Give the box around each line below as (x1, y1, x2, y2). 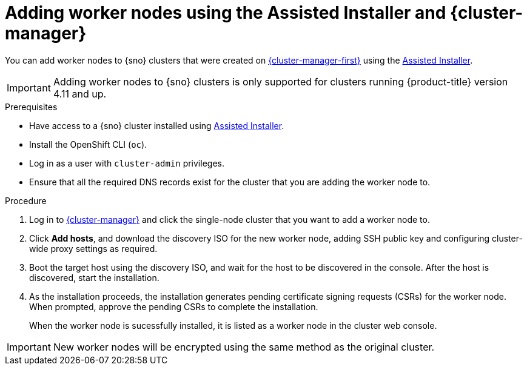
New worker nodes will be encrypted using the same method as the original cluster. (53, 340, 435, 353)
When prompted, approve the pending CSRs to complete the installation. (29, 301, 318, 312)
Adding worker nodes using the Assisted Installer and (5, 2, 446, 23)
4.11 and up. (53, 87, 107, 100)
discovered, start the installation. (29, 272, 159, 283)
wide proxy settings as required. (29, 243, 158, 254)
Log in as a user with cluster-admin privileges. (29, 157, 224, 168)
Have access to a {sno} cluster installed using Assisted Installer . (29, 120, 284, 131)
